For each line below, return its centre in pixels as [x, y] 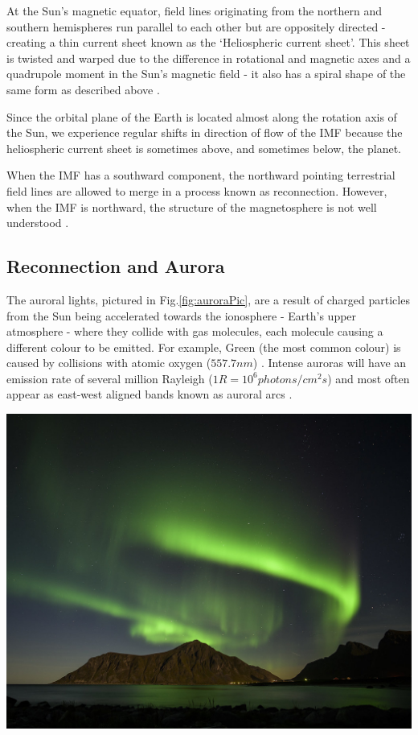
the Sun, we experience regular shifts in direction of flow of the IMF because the [205, 132]
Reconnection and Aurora [116, 266]
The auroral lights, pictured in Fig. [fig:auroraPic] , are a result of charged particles [208, 299]
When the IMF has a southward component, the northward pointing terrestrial [201, 175]
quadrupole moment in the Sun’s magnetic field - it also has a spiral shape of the [206, 74]
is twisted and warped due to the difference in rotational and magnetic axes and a [209, 58]
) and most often [369, 378]
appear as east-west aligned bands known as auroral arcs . [150, 394]
